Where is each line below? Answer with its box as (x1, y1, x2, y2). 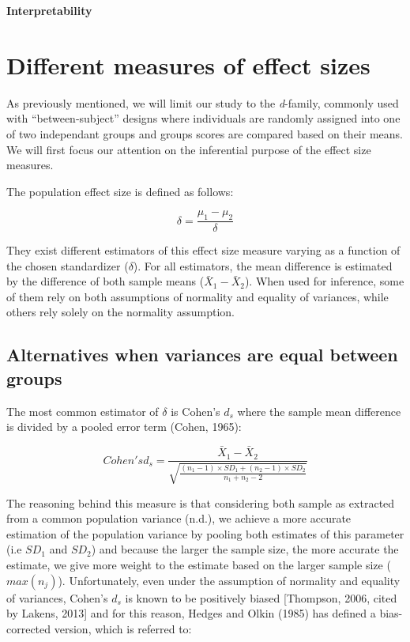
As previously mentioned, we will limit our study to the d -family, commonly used (6, 94, 399, 111)
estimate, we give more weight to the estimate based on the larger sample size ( (6, 556, 391, 572)
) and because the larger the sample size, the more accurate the (91, 541, 399, 557)
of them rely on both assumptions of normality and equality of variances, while (6, 288, 389, 304)
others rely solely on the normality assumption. (6, 304, 235, 320)
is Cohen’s (171, 402, 220, 419)
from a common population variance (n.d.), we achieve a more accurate (6, 510, 352, 527)
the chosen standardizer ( (6, 257, 129, 274)
